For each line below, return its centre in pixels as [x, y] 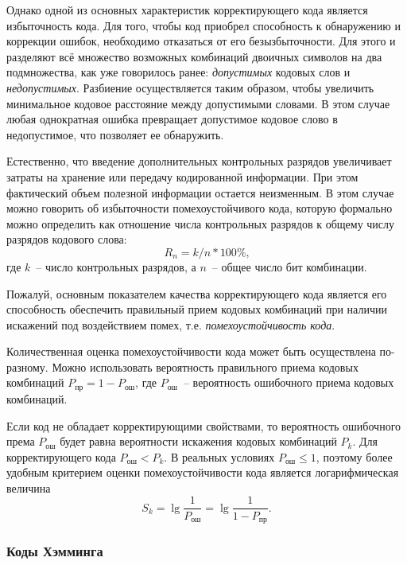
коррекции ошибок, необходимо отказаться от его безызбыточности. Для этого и [201, 41]
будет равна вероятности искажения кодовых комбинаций [198, 441]
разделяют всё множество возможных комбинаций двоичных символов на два [194, 56]
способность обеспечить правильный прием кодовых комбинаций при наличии [197, 309]
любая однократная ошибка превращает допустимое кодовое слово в [172, 119]
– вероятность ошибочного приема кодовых [289, 382]
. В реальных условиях [219, 456]
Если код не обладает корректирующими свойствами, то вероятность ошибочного [204, 425]
